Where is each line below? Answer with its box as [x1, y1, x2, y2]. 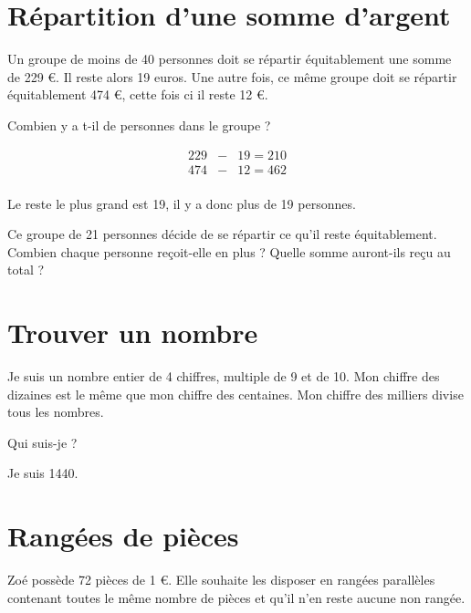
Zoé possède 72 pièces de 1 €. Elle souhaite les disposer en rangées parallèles [7, 570, 435, 589]
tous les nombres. [7, 402, 104, 421]
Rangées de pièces [7, 517, 239, 555]
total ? [7, 260, 45, 279]
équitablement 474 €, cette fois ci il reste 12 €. [7, 85, 268, 104]
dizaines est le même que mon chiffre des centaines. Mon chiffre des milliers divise [7, 384, 464, 403]
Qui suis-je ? [7, 432, 78, 452]
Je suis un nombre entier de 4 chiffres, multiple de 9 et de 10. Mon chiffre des [7, 367, 440, 386]
